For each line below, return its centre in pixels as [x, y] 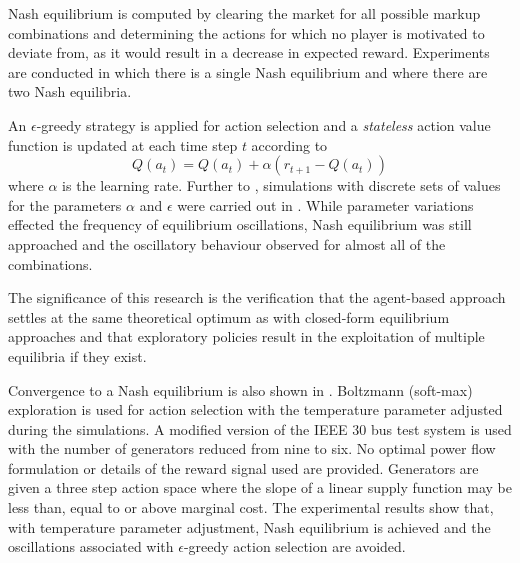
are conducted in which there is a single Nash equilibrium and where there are [248, 71]
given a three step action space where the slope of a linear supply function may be [260, 487]
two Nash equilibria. [70, 91]
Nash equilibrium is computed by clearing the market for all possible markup [244, 13]
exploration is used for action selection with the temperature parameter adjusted [255, 409]
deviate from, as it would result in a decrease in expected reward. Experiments [249, 52]
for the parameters [65, 204]
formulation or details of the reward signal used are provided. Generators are [243, 467]
